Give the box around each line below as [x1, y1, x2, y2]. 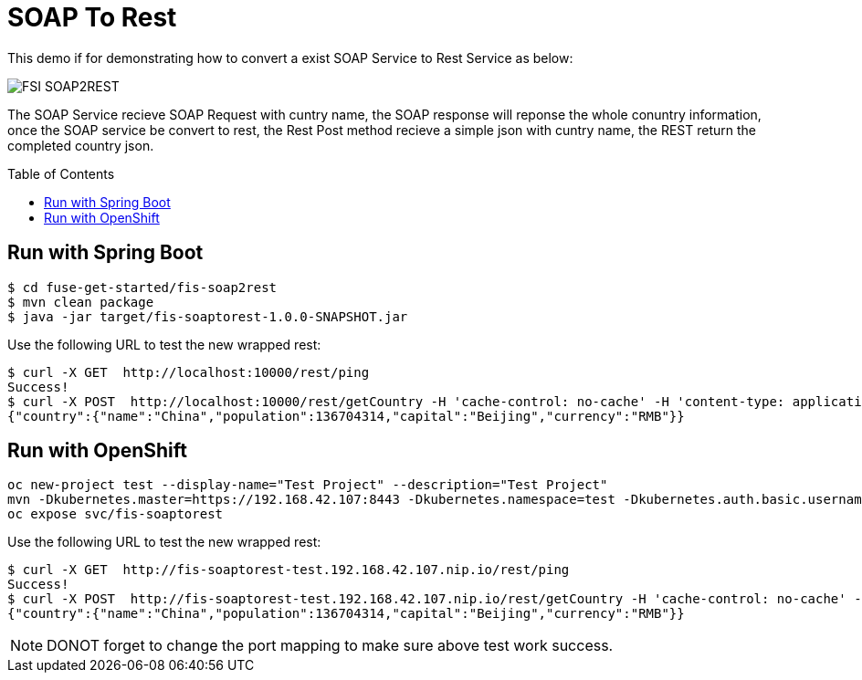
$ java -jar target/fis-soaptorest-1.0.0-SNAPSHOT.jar [7, 309, 408, 324]
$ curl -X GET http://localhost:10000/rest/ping [7, 364, 370, 380]
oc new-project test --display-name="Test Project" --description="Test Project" [7, 477, 608, 493]
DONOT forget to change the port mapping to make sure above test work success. [47, 636, 614, 655]
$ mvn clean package [7, 294, 154, 309]
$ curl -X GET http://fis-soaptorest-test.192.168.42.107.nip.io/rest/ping [7, 562, 570, 578]
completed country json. [7, 137, 154, 153]
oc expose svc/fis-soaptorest [7, 507, 224, 522]
